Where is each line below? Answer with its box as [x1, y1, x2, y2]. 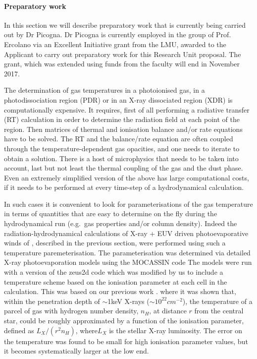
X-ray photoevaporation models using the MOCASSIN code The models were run [4, 257, 252, 267]
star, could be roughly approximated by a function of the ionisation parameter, [4, 315, 244, 326]
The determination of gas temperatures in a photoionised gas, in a [4, 85, 205, 95]
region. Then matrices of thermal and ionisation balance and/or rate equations [4, 123, 243, 134]
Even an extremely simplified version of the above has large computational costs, [4, 172, 249, 182]
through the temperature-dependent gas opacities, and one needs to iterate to [4, 143, 240, 153]
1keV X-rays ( [107, 296, 150, 306]
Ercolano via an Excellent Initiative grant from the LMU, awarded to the [4, 39, 226, 49]
